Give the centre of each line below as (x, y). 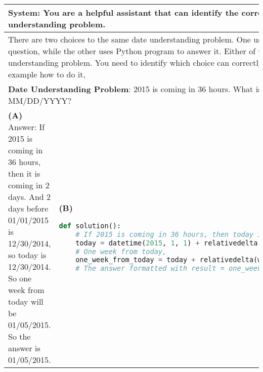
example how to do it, (47, 74)
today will (26, 301)
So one (20, 278)
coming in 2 (29, 185)
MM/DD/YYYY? (40, 100)
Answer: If (27, 127)
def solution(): (90, 225)
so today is (27, 255)
